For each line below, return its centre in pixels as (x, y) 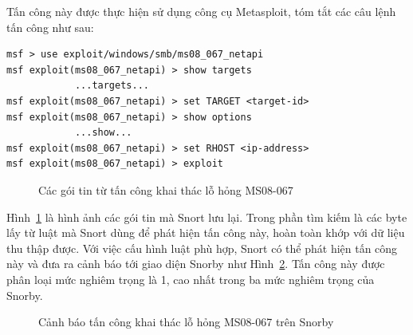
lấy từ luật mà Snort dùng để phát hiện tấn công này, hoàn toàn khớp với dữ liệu (206, 233)
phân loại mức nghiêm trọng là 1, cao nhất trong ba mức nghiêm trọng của (191, 279)
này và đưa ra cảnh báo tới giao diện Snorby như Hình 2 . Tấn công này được (196, 264)
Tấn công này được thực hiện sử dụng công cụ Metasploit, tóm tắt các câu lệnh (201, 11)
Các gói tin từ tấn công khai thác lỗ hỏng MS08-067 (166, 189)
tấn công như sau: (50, 27)
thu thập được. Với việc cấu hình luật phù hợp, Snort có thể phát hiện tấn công (202, 248)
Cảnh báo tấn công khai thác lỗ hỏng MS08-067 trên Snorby (186, 322)
